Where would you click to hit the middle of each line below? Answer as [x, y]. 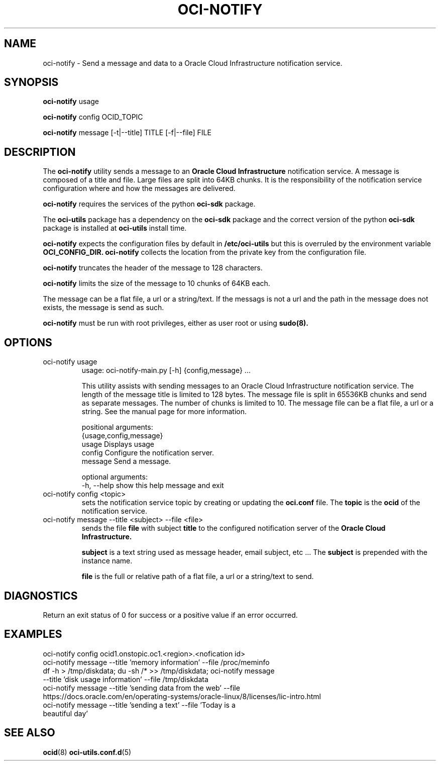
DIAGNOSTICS [41, 596]
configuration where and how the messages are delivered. [139, 188]
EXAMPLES [33, 634]
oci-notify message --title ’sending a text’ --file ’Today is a [139, 705]
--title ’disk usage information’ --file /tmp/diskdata [126, 679]
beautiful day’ [65, 713]
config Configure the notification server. [148, 453]
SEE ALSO [30, 733]
